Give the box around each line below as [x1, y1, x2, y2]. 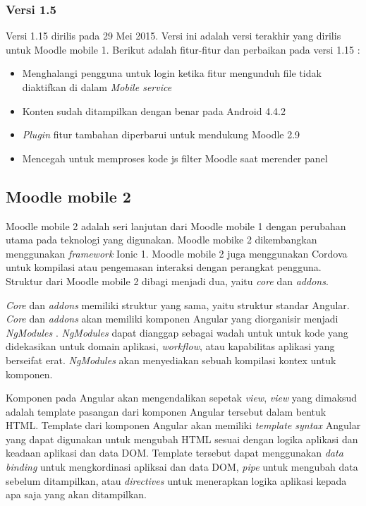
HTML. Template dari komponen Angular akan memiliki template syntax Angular [6, 418, 361, 433]
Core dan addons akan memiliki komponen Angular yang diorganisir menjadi [6, 311, 338, 326]
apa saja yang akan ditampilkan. [6, 487, 147, 502]
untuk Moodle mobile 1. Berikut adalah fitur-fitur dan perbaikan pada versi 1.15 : [6, 42, 360, 56]
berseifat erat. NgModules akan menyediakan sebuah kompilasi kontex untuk [6, 352, 336, 367]
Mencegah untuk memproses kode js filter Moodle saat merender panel [22, 150, 328, 165]
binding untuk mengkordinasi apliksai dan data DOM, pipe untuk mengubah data [6, 459, 358, 474]
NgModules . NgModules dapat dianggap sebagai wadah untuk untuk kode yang [6, 325, 348, 339]
